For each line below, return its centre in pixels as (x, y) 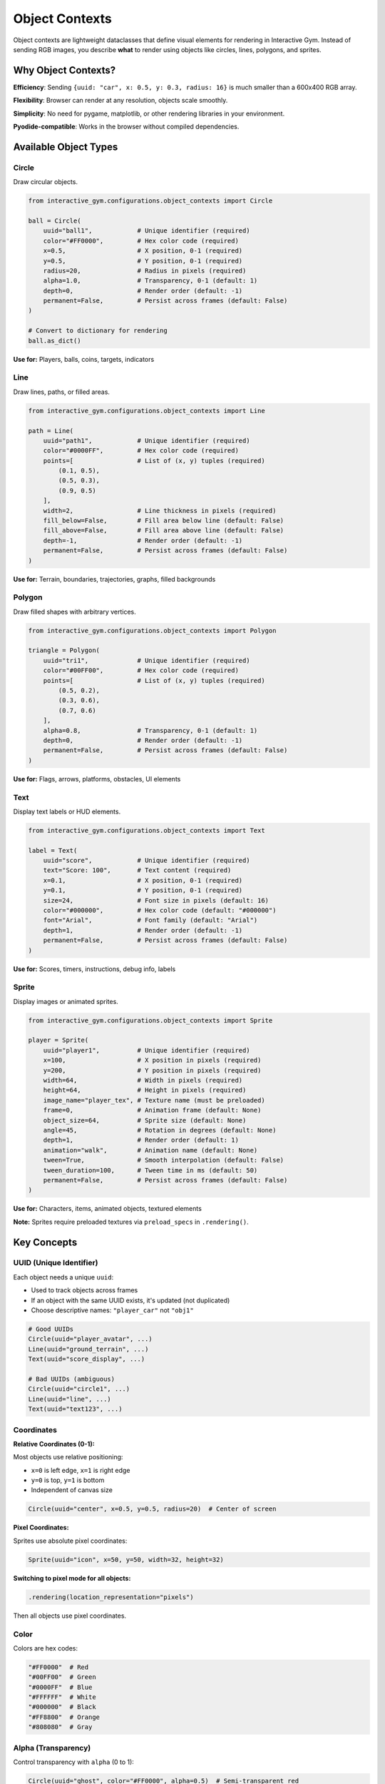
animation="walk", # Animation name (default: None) (150, 1150)
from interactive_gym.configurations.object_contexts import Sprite (150, 1020)
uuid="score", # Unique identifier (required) (147, 861)
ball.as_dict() (55, 340)
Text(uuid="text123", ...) (75, 1409)
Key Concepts (45, 1242)
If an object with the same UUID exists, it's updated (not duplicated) (130, 1300)
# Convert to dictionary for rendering (98, 331)
